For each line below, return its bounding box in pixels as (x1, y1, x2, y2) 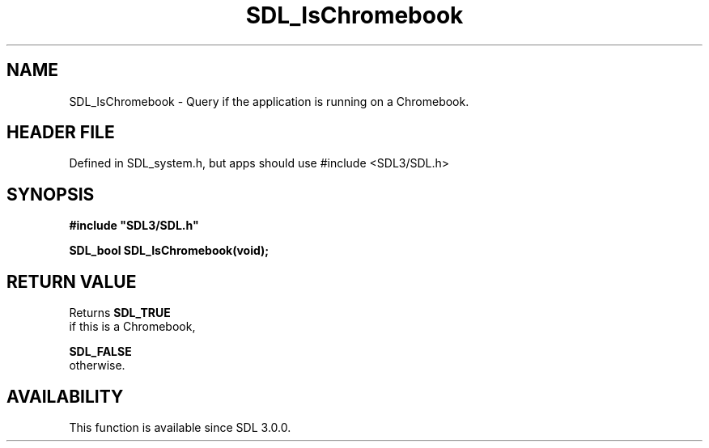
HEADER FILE (6, 122, 115, 143)
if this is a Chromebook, (69, 319, 196, 334)
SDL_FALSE (69, 344, 132, 359)
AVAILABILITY (6, 386, 124, 407)
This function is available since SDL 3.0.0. (69, 420, 291, 434)
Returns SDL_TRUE (69, 306, 171, 320)
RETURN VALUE (6, 271, 137, 292)
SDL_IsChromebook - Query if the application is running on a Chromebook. (69, 94, 469, 108)
